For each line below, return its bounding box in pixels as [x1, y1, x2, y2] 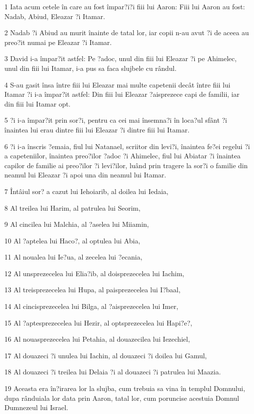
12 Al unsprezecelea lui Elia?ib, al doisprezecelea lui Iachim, [4, 268, 185, 278]
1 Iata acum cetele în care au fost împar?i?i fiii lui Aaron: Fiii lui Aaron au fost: [4, 1, 245, 11]
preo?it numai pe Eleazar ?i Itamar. [4, 37, 112, 47]
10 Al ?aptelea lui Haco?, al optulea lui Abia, [4, 235, 140, 245]
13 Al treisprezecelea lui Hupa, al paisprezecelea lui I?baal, [4, 284, 181, 295]
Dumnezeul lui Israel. [4, 402, 69, 413]
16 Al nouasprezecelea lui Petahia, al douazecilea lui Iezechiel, [4, 334, 190, 344]
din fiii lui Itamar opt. [4, 98, 71, 109]
